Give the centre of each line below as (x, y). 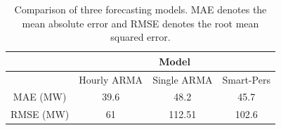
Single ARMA (183, 79)
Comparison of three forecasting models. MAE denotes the (140, 9)
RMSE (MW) (40, 114)
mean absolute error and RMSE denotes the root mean (140, 23)
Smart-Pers (246, 79)
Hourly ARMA (111, 79)
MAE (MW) (40, 97)
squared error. (140, 37)
